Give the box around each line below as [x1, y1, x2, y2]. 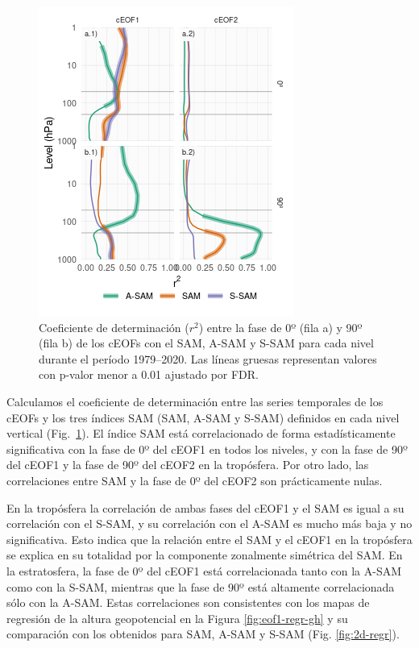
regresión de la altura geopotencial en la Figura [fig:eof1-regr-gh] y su [6, 609, 348, 626]
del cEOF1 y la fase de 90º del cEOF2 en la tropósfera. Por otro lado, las [6, 456, 369, 473]
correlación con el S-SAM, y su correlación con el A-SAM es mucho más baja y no [6, 515, 413, 532]
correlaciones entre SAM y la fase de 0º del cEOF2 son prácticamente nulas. [6, 471, 383, 488]
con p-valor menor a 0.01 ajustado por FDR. [39, 366, 259, 383]
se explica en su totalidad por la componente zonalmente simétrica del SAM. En [6, 546, 403, 563]
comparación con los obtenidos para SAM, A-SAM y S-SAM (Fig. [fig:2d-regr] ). [6, 625, 400, 642]
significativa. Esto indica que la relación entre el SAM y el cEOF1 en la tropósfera [6, 530, 413, 547]
